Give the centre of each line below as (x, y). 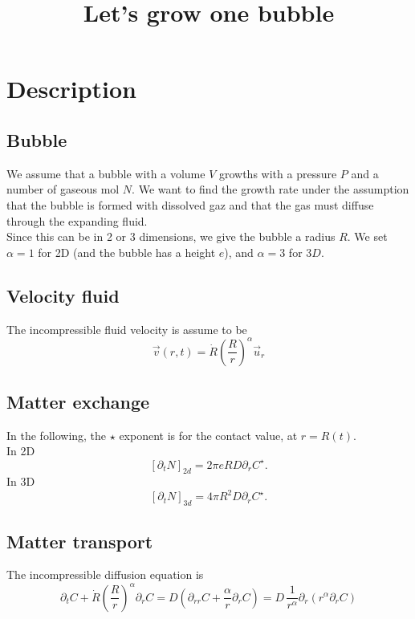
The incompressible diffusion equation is (105, 574)
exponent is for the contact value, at (208, 435)
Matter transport (80, 541)
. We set (367, 236)
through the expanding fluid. (77, 220)
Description (72, 89)
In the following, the (57, 435)
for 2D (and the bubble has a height (127, 252)
